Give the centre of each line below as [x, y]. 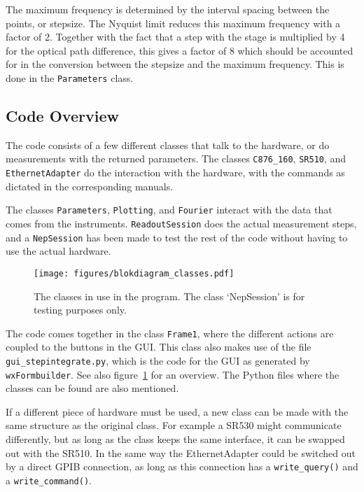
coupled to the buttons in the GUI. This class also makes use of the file [159, 347]
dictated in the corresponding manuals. [90, 186]
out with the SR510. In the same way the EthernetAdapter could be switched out [181, 452]
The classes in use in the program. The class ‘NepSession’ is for [169, 296]
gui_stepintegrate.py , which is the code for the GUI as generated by [158, 360]
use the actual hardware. [58, 251]
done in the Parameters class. [70, 77]
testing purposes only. [80, 310]
